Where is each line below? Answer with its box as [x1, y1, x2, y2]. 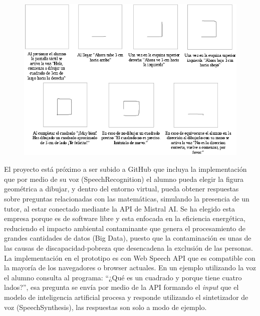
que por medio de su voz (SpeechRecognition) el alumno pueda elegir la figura [4, 173, 243, 184]
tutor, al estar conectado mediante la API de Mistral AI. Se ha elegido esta [4, 203, 235, 214]
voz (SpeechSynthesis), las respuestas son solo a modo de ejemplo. [4, 301, 207, 312]
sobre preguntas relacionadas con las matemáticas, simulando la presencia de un [4, 193, 249, 203]
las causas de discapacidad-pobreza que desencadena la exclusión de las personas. [4, 242, 253, 253]
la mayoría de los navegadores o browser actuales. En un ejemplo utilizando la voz [4, 262, 256, 273]
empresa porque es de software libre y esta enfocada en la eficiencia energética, [4, 213, 245, 224]
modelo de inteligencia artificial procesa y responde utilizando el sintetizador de [4, 291, 248, 302]
